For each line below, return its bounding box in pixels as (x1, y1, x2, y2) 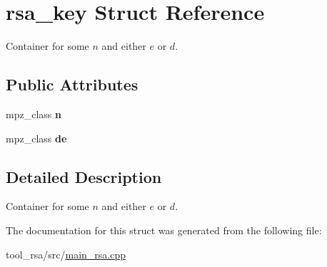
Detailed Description (6, 165, 162, 187)
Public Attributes (6, 73, 139, 95)
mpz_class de (6, 130, 67, 145)
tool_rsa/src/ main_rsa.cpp (6, 246, 126, 261)
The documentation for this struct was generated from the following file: (6, 222, 322, 237)
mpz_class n (6, 106, 61, 121)
